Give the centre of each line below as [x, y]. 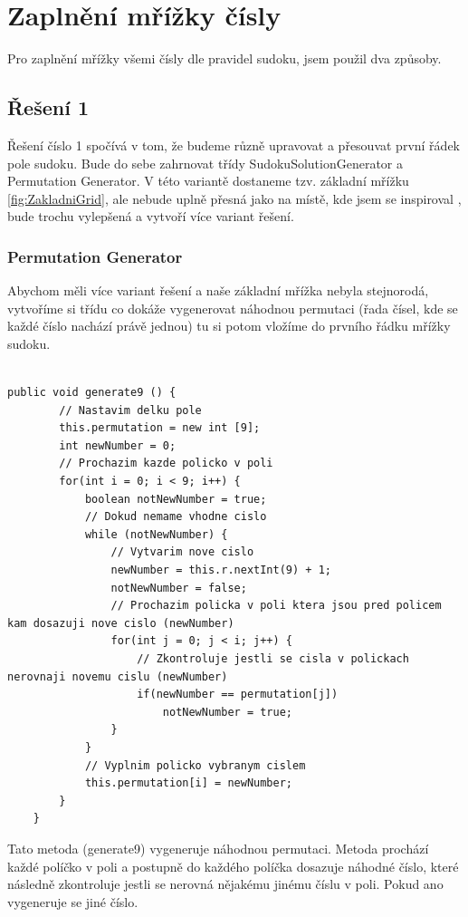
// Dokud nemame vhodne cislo [176, 517]
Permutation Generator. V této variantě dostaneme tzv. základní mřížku [208, 181]
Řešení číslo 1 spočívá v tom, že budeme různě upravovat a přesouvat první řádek [234, 145]
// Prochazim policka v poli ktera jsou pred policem [276, 606]
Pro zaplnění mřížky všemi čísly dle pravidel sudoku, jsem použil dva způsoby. [224, 58]
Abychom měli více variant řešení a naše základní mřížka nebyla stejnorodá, [218, 290]
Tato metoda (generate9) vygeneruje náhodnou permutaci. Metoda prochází [218, 848]
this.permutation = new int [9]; [160, 428]
